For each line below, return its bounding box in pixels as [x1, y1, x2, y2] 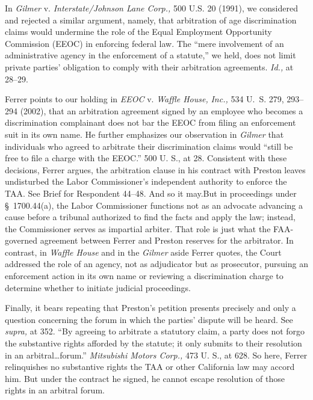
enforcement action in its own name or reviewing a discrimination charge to [5, 269, 284, 282]
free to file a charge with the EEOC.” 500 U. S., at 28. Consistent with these [5, 152, 287, 164]
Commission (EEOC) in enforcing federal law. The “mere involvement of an [5, 37, 284, 49]
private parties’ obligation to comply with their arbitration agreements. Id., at [5, 60, 294, 73]
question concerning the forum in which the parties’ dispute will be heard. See [5, 313, 293, 325]
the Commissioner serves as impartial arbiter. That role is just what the [5, 222, 271, 235]
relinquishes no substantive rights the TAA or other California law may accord [5, 360, 295, 373]
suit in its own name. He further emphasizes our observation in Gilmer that [5, 128, 284, 140]
